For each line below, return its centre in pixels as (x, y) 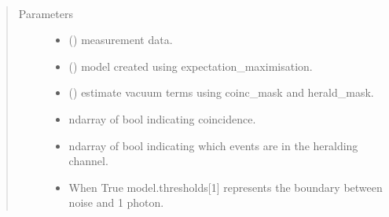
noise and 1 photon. (116, 202)
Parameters (46, 13)
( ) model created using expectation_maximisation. (191, 66)
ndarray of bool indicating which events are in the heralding (213, 145)
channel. (88, 161)
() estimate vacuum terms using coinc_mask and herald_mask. (221, 92)
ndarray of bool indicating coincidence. (162, 118)
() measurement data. (121, 40)
